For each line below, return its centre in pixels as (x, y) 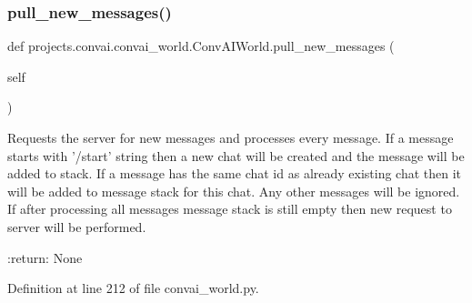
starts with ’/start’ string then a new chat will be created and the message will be (236, 155)
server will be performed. (77, 226)
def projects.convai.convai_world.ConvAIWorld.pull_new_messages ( (201, 46)
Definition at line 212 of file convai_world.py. (133, 288)
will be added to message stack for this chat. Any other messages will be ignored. (234, 191)
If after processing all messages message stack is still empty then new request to (230, 209)
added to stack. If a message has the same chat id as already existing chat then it (235, 173)
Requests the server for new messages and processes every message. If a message (231, 137)
